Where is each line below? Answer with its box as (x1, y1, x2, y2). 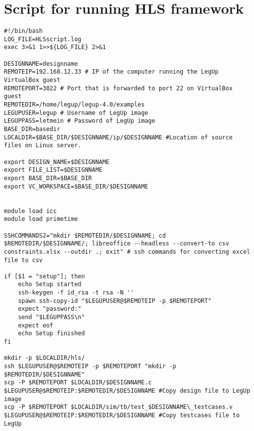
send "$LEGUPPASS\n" (18, 314, 85, 321)
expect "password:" (18, 305, 82, 313)
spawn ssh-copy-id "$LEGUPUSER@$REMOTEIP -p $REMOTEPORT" (18, 297, 212, 304)
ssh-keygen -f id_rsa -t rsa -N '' (18, 289, 134, 296)
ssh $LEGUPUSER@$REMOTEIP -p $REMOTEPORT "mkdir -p (4, 363, 176, 370)
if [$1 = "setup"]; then (4, 272, 85, 280)
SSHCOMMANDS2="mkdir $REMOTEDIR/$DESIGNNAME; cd (4, 232, 166, 239)
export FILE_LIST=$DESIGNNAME (4, 166, 103, 174)
